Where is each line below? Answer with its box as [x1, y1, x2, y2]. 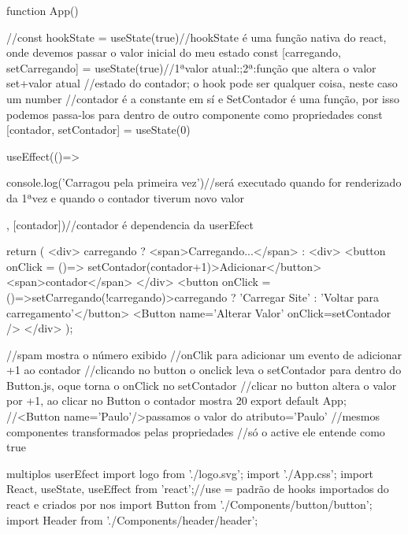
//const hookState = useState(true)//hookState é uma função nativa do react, [6, 28, 387, 45]
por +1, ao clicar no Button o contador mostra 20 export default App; [6, 392, 347, 409]
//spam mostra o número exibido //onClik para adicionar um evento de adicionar [6, 346, 402, 362]
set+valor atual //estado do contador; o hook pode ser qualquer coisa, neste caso [6, 75, 398, 91]
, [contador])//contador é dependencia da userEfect [6, 216, 254, 232]
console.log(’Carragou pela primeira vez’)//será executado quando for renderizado [6, 174, 402, 191]
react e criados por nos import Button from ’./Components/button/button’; [6, 496, 373, 513]
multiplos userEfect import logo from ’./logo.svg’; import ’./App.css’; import [6, 465, 373, 481]
